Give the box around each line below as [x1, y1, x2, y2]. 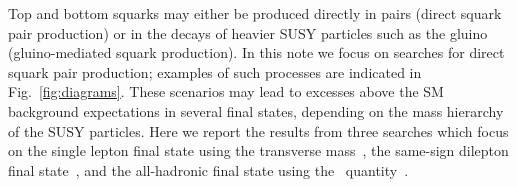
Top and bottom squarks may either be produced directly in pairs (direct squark [8, 3, 502, 23]
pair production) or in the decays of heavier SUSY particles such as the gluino [8, 22, 488, 43]
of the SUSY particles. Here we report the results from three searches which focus [8, 120, 509, 141]
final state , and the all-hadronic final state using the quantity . [8, 159, 409, 180]
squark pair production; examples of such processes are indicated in [8, 61, 422, 82]
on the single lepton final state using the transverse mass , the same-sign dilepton [8, 140, 509, 161]
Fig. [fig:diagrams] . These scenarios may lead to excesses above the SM [8, 81, 444, 102]
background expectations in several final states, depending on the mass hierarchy [8, 100, 504, 121]
